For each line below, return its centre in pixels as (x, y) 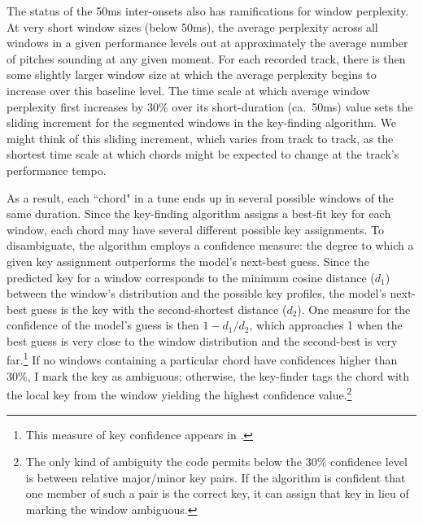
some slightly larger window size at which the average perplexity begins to (192, 74)
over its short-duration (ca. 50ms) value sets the (292, 106)
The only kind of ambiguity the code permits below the (164, 462)
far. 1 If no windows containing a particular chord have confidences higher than (202, 359)
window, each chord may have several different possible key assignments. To (196, 229)
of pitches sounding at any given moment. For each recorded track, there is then (206, 58)
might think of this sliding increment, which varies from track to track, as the (200, 138)
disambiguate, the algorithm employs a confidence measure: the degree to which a (210, 245)
